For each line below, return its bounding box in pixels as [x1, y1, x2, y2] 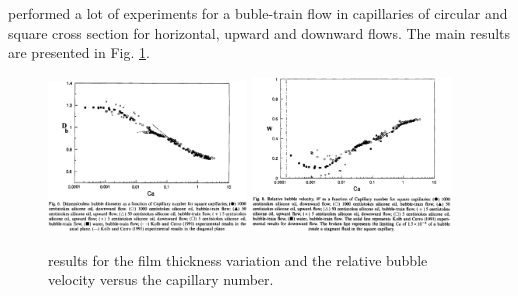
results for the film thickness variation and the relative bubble [48, 249, 428, 270]
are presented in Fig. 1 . [8, 42, 150, 63]
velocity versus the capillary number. [48, 269, 274, 290]
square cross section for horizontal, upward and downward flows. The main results [8, 22, 511, 43]
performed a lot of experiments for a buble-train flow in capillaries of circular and [8, 3, 508, 23]
